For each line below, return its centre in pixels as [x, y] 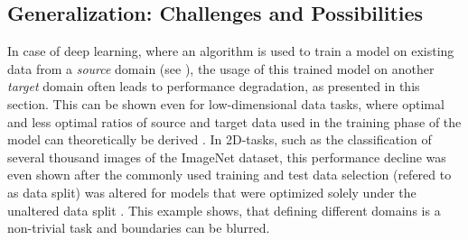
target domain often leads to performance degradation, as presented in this [214, 86]
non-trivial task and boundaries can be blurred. [139, 228]
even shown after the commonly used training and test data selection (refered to [229, 175]
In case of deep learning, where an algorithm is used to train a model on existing [231, 51]
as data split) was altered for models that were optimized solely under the [212, 192]
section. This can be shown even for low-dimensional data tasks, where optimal [226, 103]
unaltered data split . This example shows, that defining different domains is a [224, 210]
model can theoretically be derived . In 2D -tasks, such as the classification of [220, 139]
